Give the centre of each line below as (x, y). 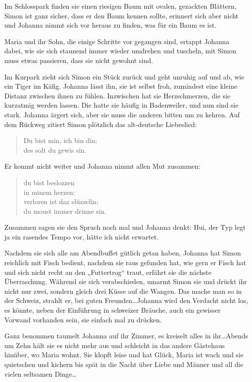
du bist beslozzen (49, 182)
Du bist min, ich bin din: (60, 140)
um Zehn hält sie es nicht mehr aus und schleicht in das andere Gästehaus (115, 345)
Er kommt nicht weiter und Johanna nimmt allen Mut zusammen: (102, 166)
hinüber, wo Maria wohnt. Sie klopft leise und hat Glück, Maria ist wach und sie (124, 355)
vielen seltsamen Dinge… (40, 374)
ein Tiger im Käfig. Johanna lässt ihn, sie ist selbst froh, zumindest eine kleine (121, 86)
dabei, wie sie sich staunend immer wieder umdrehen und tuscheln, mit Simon (120, 51)
